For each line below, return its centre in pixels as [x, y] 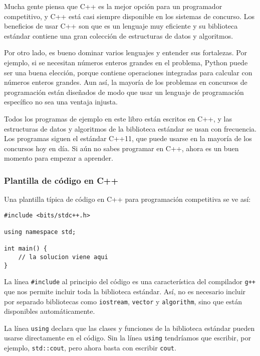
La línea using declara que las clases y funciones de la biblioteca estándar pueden [129, 328]
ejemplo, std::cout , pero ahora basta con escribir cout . [90, 348]
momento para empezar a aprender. [59, 158]
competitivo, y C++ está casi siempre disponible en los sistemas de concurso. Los [129, 16]
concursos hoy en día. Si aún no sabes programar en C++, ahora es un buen [121, 148]
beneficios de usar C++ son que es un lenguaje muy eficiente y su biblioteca [121, 26]
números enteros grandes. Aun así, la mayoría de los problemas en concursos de [126, 82]
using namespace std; [40, 232]
